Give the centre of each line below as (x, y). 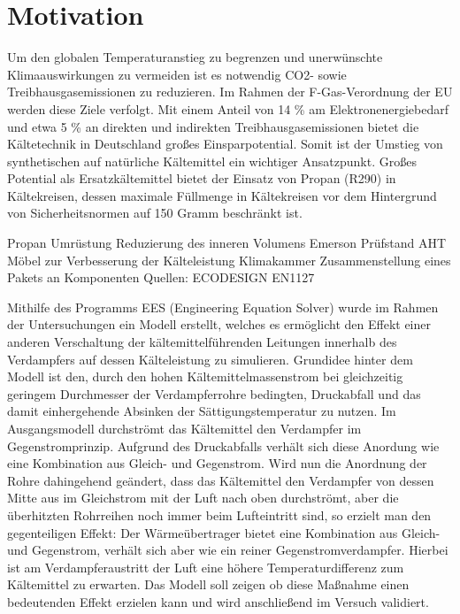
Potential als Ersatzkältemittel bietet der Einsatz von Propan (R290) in (202, 178)
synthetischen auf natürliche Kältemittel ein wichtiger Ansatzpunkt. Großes (212, 161)
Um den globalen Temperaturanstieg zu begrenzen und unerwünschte (195, 57)
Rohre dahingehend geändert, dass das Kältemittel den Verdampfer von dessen (221, 480)
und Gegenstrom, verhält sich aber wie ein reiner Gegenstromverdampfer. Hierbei (228, 550)
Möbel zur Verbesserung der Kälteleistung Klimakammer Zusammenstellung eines (229, 260)
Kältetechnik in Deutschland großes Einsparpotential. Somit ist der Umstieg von (225, 144)
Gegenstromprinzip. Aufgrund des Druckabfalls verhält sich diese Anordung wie (223, 445)
